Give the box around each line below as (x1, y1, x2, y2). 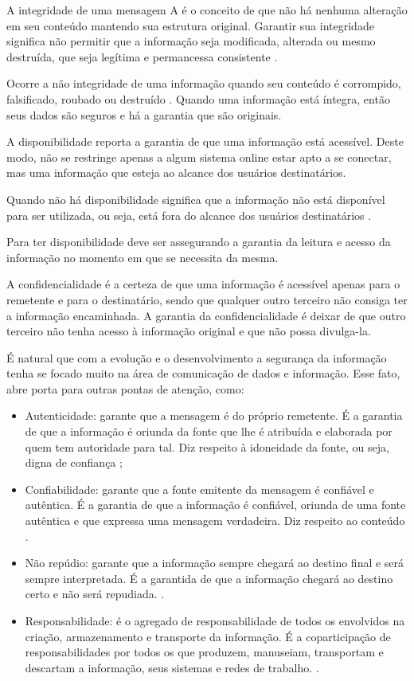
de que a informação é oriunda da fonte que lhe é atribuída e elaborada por (25, 423, 393, 440)
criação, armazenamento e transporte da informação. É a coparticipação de (25, 628, 391, 644)
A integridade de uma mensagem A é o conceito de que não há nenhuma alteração (6, 2, 408, 18)
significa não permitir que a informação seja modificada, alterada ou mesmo (6, 33, 376, 49)
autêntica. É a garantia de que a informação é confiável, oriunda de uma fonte (25, 496, 406, 513)
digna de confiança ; (25, 454, 123, 471)
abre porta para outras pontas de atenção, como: (6, 380, 244, 397)
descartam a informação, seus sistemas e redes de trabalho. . (25, 659, 319, 675)
